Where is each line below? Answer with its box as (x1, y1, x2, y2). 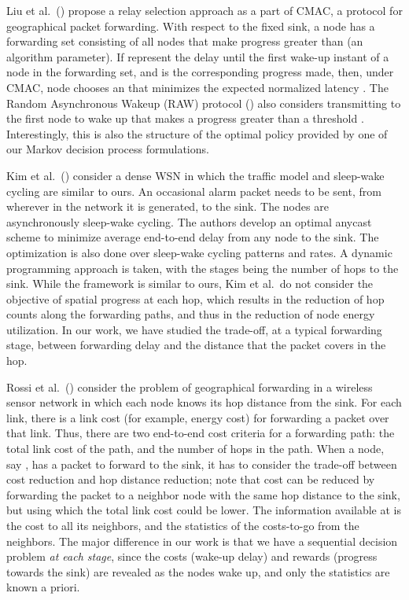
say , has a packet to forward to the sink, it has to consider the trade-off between (6, 455, 397, 472)
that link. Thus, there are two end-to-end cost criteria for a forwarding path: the (6, 425, 395, 441)
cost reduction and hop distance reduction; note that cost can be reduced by (6, 471, 375, 488)
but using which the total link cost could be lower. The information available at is (6, 502, 401, 518)
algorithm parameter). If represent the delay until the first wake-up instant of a (6, 48, 389, 64)
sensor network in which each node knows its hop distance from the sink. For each (6, 394, 402, 410)
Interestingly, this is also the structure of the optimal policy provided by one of (6, 125, 388, 142)
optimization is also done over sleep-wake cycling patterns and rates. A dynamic (6, 244, 392, 260)
